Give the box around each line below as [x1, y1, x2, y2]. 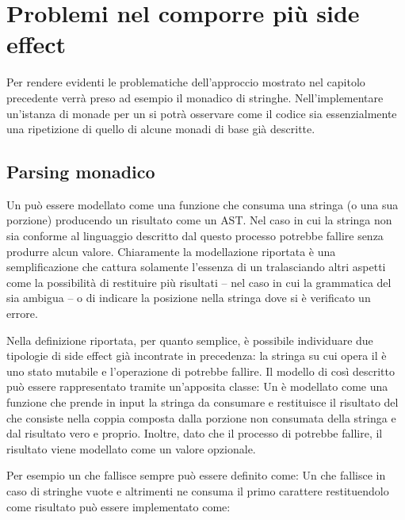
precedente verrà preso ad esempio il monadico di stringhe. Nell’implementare [6, 89, 384, 105]
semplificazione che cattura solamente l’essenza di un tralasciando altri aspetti [6, 258, 386, 275]
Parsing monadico [6, 159, 155, 184]
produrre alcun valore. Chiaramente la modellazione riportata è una [6, 243, 336, 259]
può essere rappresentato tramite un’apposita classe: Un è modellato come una [6, 378, 388, 395]
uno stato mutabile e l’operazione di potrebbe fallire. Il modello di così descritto [6, 362, 395, 379]
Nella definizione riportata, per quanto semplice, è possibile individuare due [6, 331, 373, 348]
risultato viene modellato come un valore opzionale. [6, 440, 256, 457]
